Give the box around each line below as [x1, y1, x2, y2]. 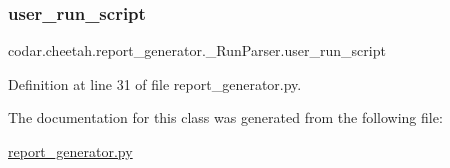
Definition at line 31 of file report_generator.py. [8, 73, 302, 94]
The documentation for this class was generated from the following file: [8, 107, 443, 128]
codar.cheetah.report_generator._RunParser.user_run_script [8, 40, 386, 61]
